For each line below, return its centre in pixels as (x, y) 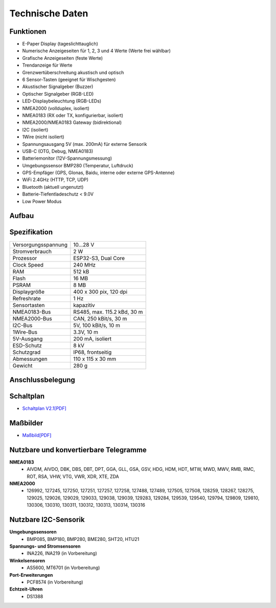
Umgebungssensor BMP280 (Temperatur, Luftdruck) (78, 165)
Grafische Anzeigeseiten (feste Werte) (63, 58)
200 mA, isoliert (93, 339)
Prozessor (25, 258)
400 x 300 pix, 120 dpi (100, 292)
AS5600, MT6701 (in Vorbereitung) (63, 568)
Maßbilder (26, 423)
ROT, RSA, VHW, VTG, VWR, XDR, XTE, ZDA (73, 476)
